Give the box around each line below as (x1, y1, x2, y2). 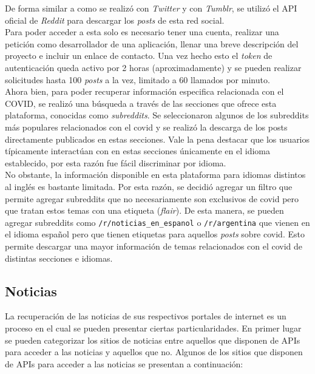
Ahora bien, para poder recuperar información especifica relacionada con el (5, 85, 284, 98)
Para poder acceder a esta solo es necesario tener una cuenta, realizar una (5, 25, 279, 38)
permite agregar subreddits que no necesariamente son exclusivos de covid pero (5, 192, 299, 205)
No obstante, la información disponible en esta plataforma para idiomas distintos (5, 168, 306, 181)
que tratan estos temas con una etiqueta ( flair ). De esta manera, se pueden (5, 204, 284, 217)
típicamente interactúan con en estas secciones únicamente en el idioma (5, 144, 270, 157)
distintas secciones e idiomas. (5, 251, 113, 264)
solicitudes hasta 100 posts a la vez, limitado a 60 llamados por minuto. (5, 73, 270, 86)
